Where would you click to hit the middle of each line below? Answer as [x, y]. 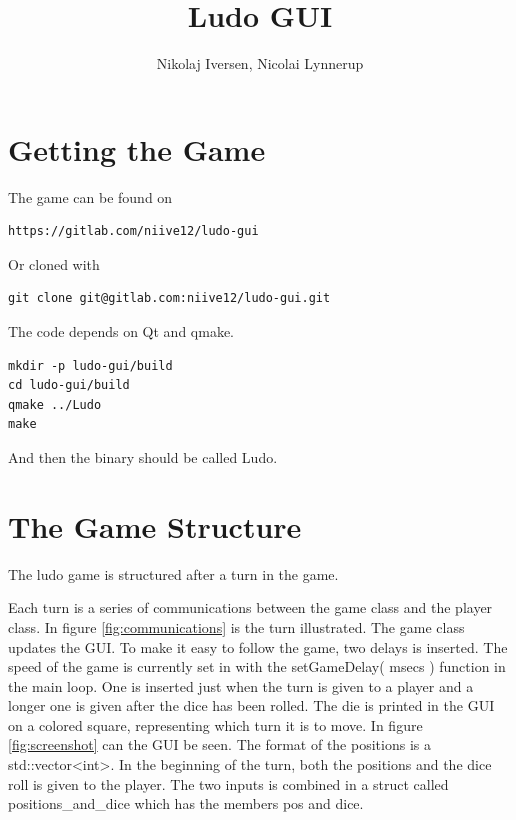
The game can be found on [90, 196]
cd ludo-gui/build [69, 385]
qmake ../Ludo [55, 404]
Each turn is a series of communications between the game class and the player [250, 607]
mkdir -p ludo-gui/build [90, 365]
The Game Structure [155, 525]
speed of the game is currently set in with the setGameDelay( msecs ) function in [257, 666]
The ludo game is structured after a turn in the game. [173, 573]
